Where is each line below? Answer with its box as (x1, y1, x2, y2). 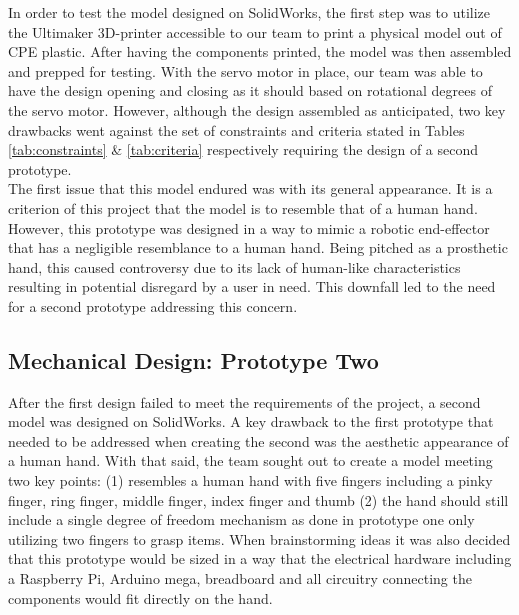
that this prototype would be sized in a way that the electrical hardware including (8, 548, 512, 569)
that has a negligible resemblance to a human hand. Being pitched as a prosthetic (8, 237, 508, 258)
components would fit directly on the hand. (8, 587, 273, 608)
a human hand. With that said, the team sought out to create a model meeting (8, 450, 493, 471)
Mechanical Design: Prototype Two (8, 344, 379, 375)
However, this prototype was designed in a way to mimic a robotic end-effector (8, 217, 490, 238)
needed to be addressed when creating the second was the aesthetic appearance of (8, 430, 509, 451)
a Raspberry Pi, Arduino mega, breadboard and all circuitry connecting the (8, 568, 472, 589)
